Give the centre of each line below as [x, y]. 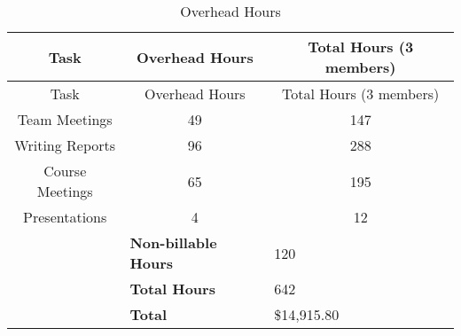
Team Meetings [65, 119]
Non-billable [173, 242]
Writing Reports [65, 145]
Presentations [65, 217]
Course [65, 171]
